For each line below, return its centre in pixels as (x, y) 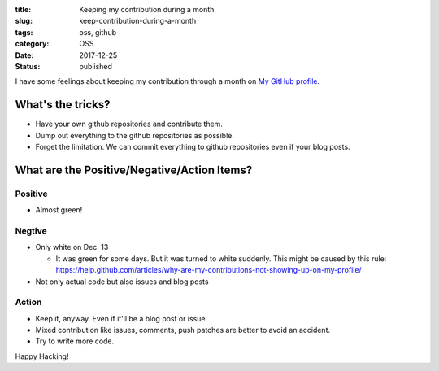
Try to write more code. (75, 341)
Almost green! (59, 210)
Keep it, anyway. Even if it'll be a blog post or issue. (122, 318)
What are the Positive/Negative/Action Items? (134, 170)
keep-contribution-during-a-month (138, 21)
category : (32, 44)
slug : (24, 21)
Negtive (31, 230)
